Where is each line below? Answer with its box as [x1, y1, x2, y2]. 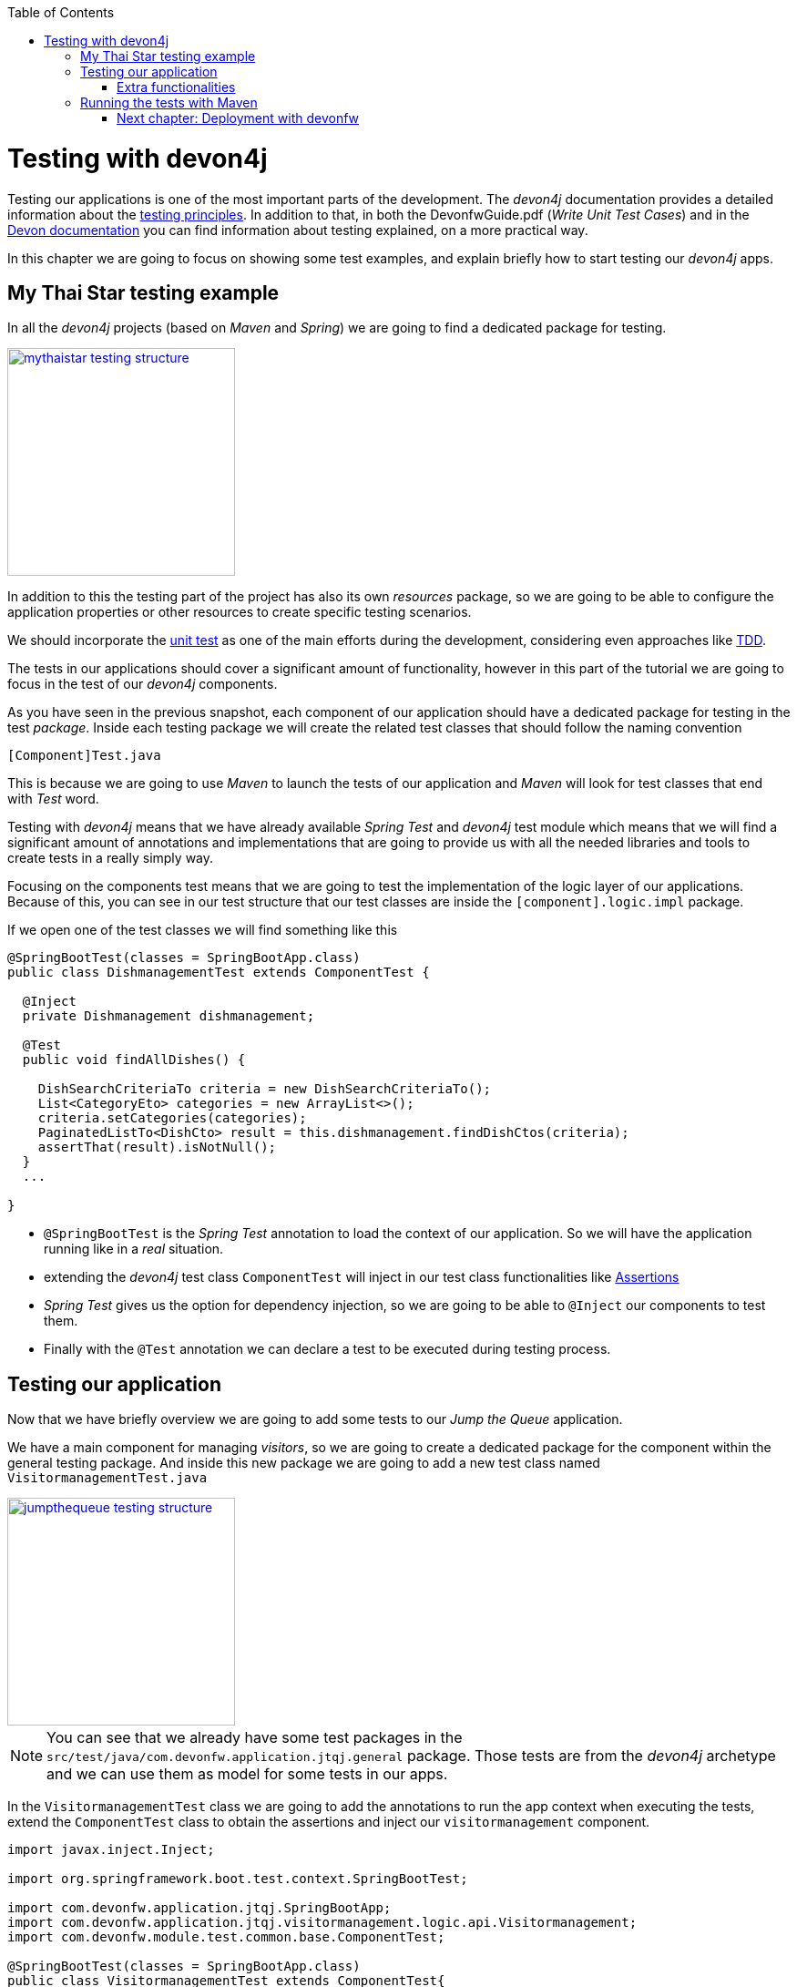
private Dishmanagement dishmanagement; [22, 1009, 315, 1024]
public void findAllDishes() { [22, 1052, 246, 1068]
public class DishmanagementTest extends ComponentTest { [7, 965, 430, 980]
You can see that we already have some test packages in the [46, 1728, 463, 1747]
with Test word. [7, 791, 99, 807]
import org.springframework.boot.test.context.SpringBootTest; [7, 1871, 468, 1887]
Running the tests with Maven [80, 95, 258, 110]
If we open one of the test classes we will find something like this [7, 922, 398, 938]
